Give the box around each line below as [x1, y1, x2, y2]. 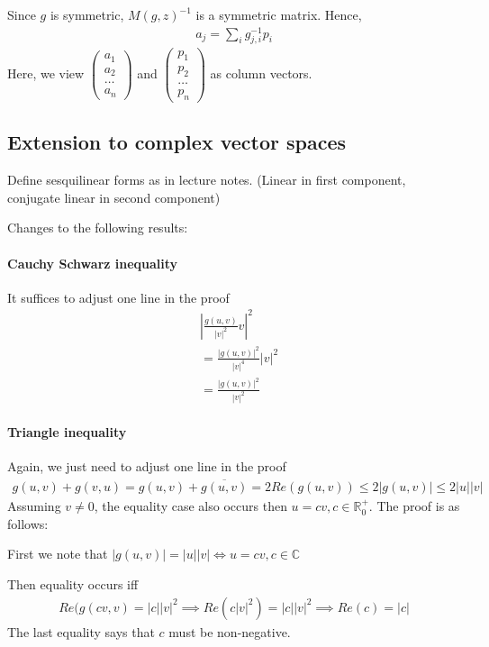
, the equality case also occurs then [94, 497, 287, 515]
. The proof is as [368, 497, 460, 515]
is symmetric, [50, 5, 124, 23]
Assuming [7, 497, 61, 515]
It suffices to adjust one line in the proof [7, 287, 230, 306]
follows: [7, 514, 49, 533]
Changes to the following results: [7, 218, 188, 237]
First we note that [7, 544, 108, 563]
